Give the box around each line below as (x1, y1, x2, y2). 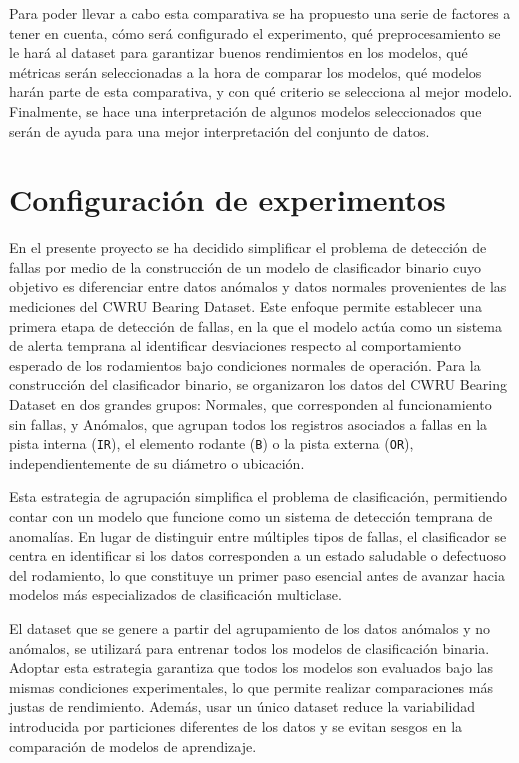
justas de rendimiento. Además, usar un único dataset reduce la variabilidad (9, 696, 476, 717)
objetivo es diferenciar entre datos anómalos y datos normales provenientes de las (9, 276, 507, 297)
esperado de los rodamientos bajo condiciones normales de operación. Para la (9, 354, 481, 375)
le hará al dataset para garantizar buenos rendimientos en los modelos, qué (9, 42, 468, 63)
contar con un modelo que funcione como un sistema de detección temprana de (9, 506, 493, 527)
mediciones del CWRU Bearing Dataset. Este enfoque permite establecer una (9, 296, 482, 317)
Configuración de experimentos (9, 179, 446, 220)
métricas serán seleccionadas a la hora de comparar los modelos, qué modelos (9, 61, 482, 82)
